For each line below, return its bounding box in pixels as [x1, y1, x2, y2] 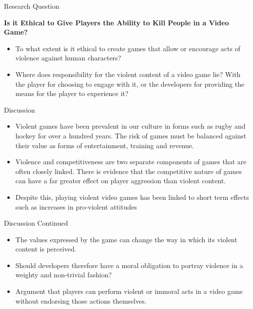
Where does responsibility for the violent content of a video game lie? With [15, 69, 241, 79]
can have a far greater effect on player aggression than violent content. [15, 175, 226, 186]
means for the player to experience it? [15, 88, 129, 98]
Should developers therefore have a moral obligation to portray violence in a [15, 260, 243, 270]
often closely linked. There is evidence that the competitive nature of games [15, 166, 242, 176]
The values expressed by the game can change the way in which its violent [15, 234, 237, 244]
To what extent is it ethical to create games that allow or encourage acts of [15, 43, 240, 53]
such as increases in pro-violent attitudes [15, 201, 137, 212]
